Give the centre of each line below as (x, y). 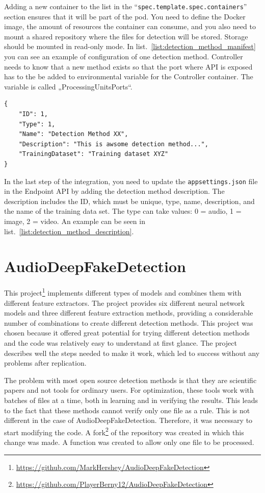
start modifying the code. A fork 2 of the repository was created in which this (124, 431)
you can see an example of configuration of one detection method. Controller (124, 57)
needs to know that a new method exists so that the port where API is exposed (128, 66)
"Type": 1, (37, 124)
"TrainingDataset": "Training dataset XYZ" (94, 154)
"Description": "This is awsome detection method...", (113, 144)
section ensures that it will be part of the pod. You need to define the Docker (125, 16)
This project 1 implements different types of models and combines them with (123, 292)
